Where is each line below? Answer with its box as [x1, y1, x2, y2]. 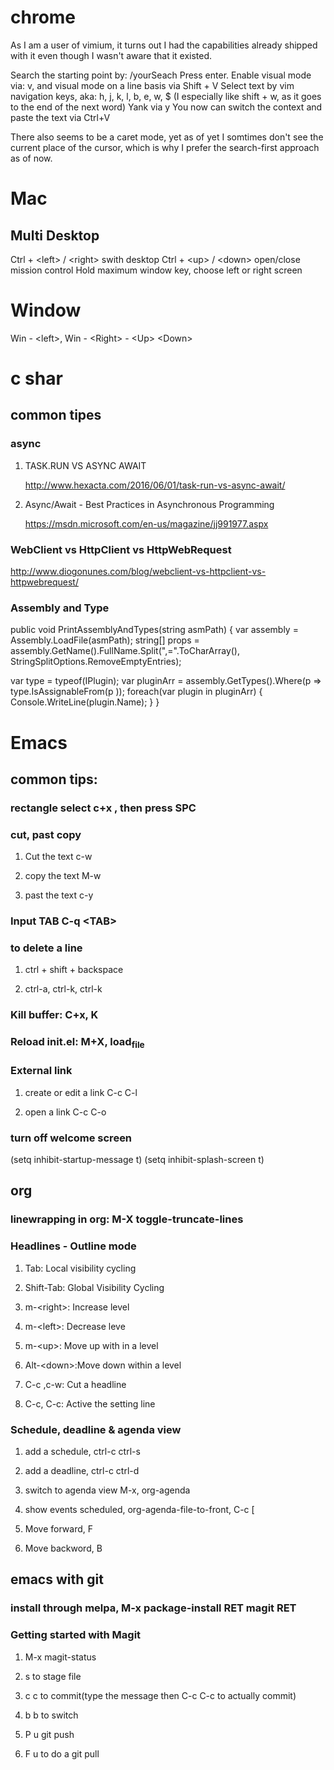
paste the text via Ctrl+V [10, 111, 111, 123]
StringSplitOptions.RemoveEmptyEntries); [10, 656, 182, 668]
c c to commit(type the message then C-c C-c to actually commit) [24, 1689, 297, 1701]
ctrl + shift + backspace [24, 964, 124, 976]
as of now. [10, 152, 53, 164]
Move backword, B [24, 1542, 103, 1554]
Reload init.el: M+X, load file [10, 1035, 145, 1051]
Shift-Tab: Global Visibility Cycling [24, 1281, 165, 1293]
